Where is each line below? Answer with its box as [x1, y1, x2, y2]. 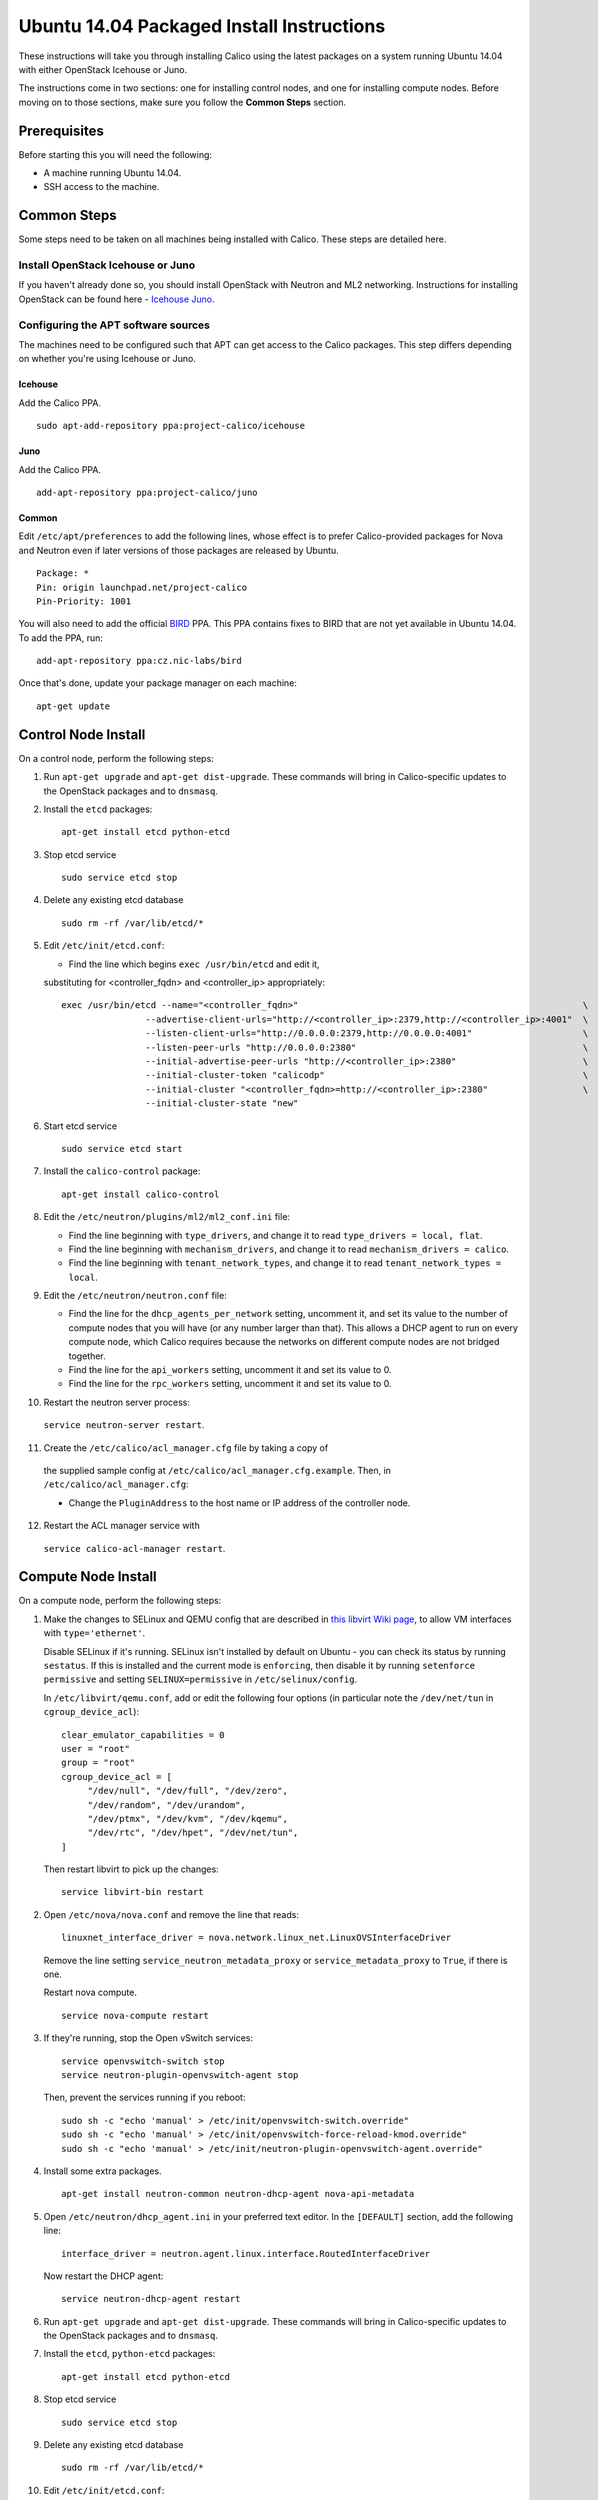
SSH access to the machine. [43, 181, 160, 193]
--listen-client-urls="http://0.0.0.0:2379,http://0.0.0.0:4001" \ [145, 1028, 589, 1039]
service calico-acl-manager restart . [43, 1542, 226, 1554]
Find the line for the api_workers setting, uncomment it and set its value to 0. [68, 1364, 392, 1376]
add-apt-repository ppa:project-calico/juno [36, 486, 259, 498]
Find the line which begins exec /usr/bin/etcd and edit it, [68, 958, 320, 970]
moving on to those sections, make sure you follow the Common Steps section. [18, 96, 347, 108]
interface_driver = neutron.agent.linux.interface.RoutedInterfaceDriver [61, 2248, 431, 2259]
